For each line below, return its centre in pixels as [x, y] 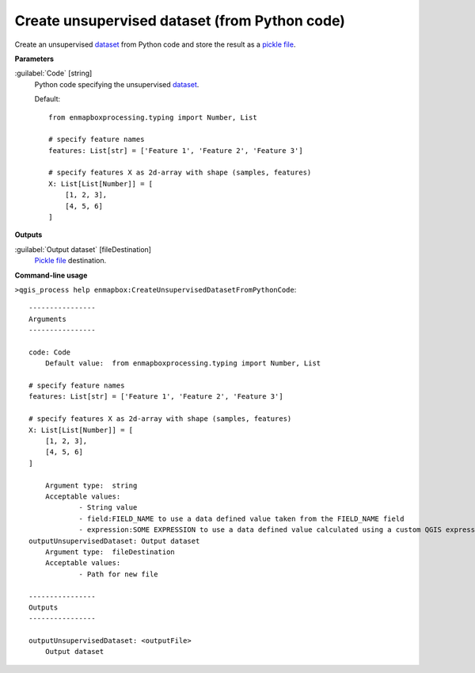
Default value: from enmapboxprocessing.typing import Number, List [183, 363]
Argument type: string [91, 485]
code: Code [50, 352]
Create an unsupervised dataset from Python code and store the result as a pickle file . [155, 44]
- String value [108, 508]
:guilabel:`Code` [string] [53, 73]
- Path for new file [118, 574]
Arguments [47, 319]
